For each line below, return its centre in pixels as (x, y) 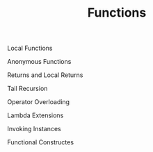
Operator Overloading (39, 102)
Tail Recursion (27, 89)
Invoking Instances (34, 129)
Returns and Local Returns (45, 75)
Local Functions (30, 48)
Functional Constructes (41, 142)
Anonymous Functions (39, 62)
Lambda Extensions (35, 115)
